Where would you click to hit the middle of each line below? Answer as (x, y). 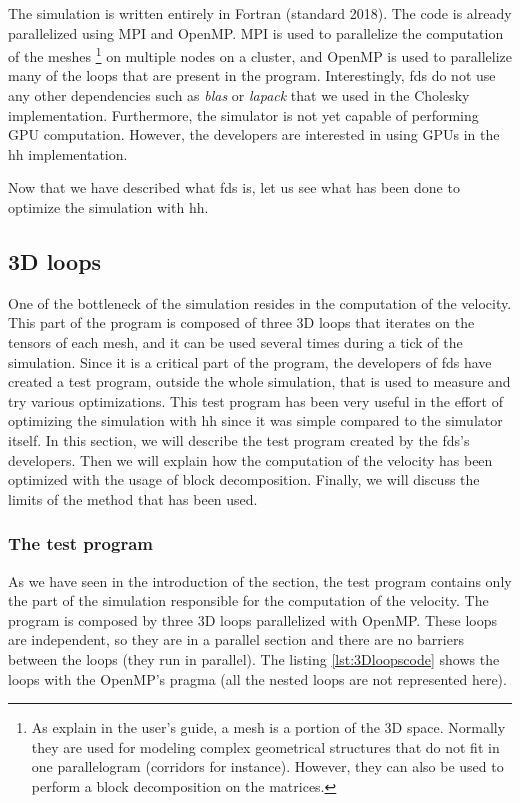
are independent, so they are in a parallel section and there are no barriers (236, 639)
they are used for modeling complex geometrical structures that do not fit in (265, 746)
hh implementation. (68, 153)
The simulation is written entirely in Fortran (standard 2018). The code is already (260, 13)
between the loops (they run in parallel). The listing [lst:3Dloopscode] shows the (254, 658)
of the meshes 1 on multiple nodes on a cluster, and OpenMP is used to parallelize (260, 54)
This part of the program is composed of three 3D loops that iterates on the (241, 322)
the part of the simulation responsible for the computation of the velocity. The (248, 600)
